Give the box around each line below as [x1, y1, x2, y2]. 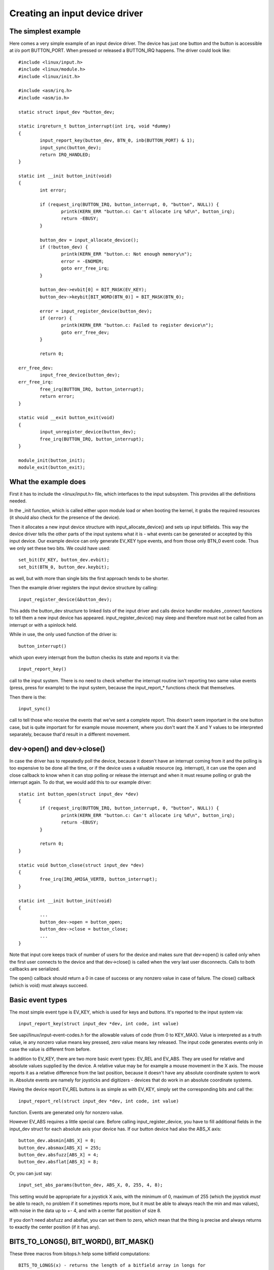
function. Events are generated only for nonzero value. [9, 1109, 124, 1115]
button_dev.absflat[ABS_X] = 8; [18, 1159, 99, 1165]
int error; [40, 187, 67, 193]
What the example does [9, 478, 86, 486]
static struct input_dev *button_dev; [18, 109, 115, 115]
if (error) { [40, 315, 72, 321]
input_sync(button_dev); [40, 145, 101, 150]
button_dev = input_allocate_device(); [40, 237, 139, 243]
